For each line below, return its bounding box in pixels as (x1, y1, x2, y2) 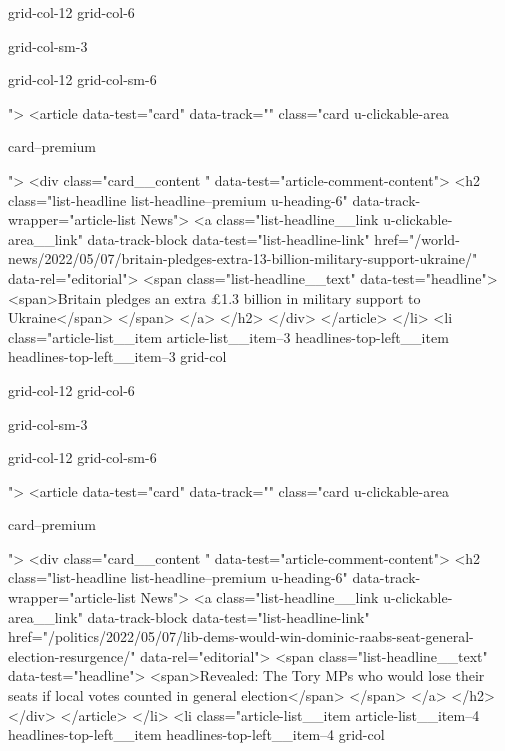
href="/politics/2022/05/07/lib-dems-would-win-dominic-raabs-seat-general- (8, 626, 474, 647)
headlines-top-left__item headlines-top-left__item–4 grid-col (8, 724, 385, 745)
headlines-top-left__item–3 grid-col (8, 346, 227, 367)
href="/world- (374, 228, 460, 249)
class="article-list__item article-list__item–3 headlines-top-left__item (8, 326, 449, 347)
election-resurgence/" (8, 645, 136, 666)
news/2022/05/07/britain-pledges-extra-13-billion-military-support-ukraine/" (8, 248, 478, 269)
